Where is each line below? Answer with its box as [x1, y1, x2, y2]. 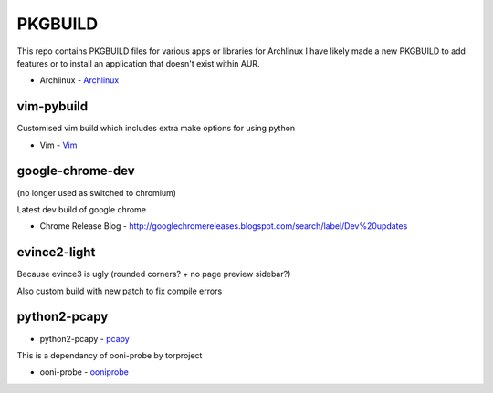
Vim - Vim [39, 140, 78, 150]
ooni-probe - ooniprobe [39, 367, 130, 377]
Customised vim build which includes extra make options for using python [16, 123, 296, 134]
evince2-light [16, 244, 96, 260]
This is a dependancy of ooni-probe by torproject [16, 349, 203, 360]
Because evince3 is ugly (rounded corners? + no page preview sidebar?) [16, 269, 291, 280]
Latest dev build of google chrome [16, 203, 146, 214]
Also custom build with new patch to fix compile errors [16, 285, 223, 296]
